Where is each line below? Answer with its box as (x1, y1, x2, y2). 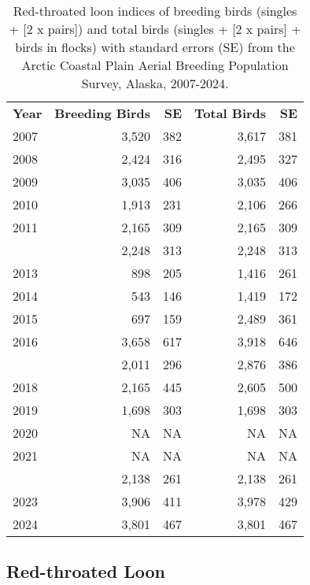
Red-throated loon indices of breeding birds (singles (13, 2, 297, 20)
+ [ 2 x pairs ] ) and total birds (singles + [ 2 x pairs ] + (9, 20, 301, 38)
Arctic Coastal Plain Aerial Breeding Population (21, 56, 289, 74)
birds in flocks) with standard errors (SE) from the (15, 38, 295, 56)
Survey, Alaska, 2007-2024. (81, 74, 229, 92)
